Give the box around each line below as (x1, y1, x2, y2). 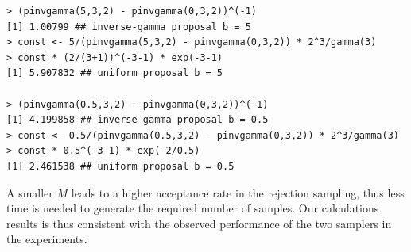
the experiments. (6, 231, 87, 247)
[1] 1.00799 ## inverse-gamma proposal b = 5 (6, 21, 251, 32)
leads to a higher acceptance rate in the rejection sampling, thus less (71, 184, 405, 200)
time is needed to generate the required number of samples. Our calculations (6, 200, 379, 216)
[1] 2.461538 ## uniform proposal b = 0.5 (6, 160, 235, 172)
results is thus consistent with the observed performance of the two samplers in (6, 215, 392, 231)
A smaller (6, 184, 53, 200)
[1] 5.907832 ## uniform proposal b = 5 (6, 67, 223, 79)
